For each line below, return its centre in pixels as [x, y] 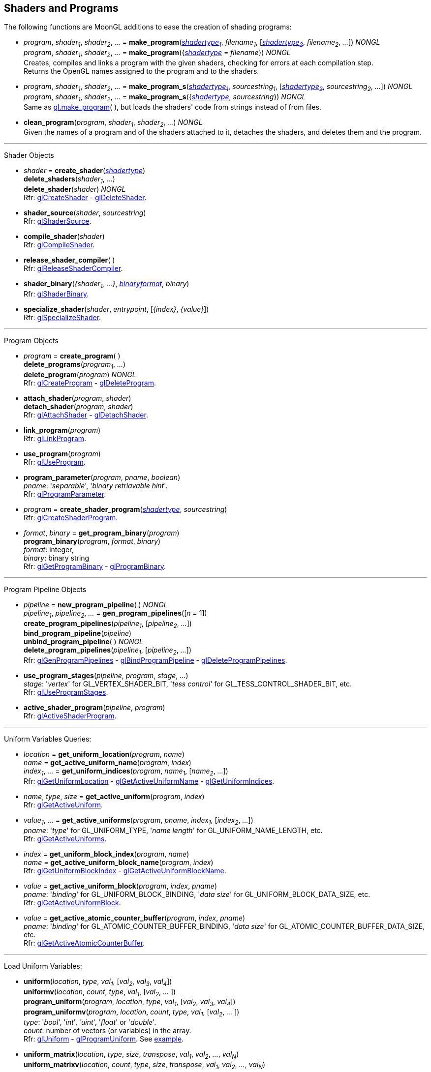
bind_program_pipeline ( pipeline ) [78, 633]
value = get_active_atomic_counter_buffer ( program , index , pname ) [135, 918]
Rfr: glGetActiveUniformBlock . [72, 902]
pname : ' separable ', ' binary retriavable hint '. [96, 485]
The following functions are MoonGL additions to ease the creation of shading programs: [148, 27]
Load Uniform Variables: [43, 966]
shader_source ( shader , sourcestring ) [85, 213]
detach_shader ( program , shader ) [78, 406]
